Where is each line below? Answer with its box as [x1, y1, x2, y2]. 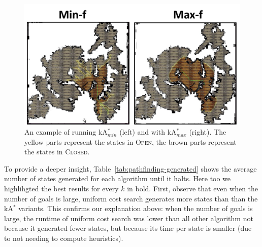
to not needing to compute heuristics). [4, 233, 123, 243]
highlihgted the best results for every [4, 183, 119, 194]
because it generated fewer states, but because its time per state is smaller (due [4, 223, 252, 233]
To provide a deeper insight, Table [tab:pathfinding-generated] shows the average [4, 163, 257, 174]
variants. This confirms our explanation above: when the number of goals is [18, 203, 253, 214]
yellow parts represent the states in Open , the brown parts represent [24, 136, 237, 147]
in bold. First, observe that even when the [127, 183, 258, 194]
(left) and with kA [119, 127, 177, 137]
